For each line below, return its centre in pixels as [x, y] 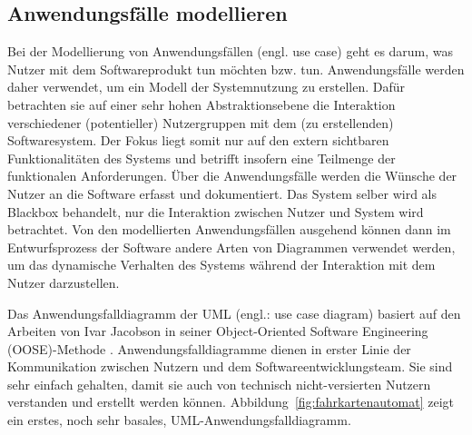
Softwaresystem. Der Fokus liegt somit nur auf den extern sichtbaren [198, 140]
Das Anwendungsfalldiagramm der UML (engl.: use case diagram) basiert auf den [234, 313]
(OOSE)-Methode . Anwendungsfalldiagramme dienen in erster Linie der [209, 348]
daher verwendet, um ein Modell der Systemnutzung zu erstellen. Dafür [206, 87]
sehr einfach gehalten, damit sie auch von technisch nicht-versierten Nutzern [219, 384]
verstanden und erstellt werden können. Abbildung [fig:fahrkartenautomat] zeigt [231, 402]
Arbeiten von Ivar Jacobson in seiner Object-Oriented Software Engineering [218, 331]
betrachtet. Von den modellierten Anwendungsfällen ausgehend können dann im [229, 229]
